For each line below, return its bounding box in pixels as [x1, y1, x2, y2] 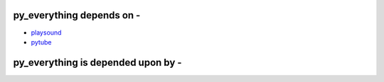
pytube [31, 37, 52, 46]
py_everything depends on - [13, 9, 141, 21]
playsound [31, 28, 62, 37]
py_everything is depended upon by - [13, 57, 182, 69]
